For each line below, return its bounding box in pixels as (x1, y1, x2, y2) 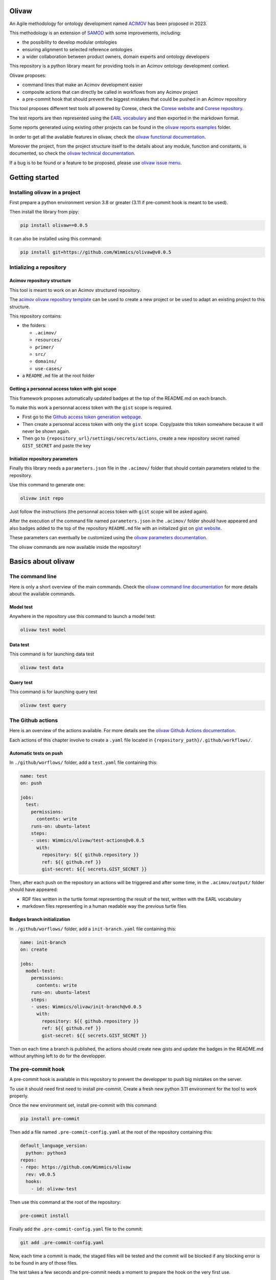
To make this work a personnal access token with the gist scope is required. (9, 404, 173, 411)
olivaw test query (20, 702, 66, 709)
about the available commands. (9, 591, 76, 597)
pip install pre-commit (20, 1116, 80, 1122)
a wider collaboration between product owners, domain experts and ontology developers (22, 54, 210, 60)
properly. (9, 1093, 29, 1099)
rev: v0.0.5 (26, 1171, 56, 1177)
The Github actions (9, 717, 58, 724)
